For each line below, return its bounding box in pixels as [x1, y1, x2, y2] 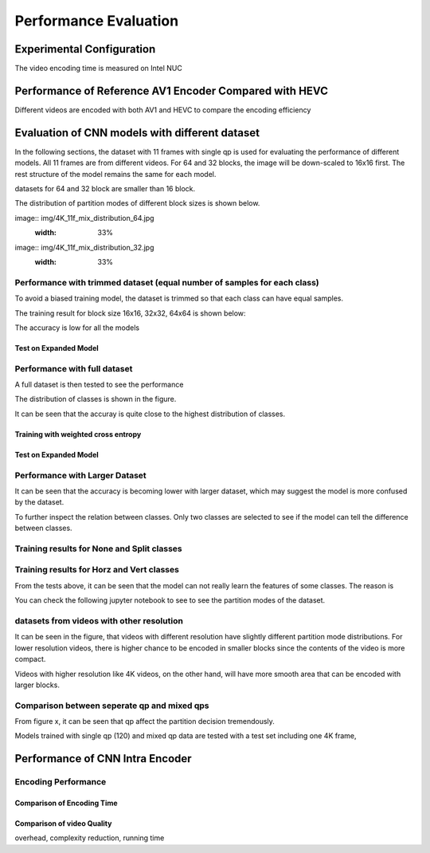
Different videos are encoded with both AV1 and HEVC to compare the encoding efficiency [14, 104, 311, 115]
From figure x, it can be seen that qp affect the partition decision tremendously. [14, 717, 275, 726]
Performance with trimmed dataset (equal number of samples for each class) [14, 277, 319, 288]
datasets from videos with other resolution [14, 615, 183, 627]
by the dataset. [14, 497, 64, 507]
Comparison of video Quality [14, 819, 112, 828]
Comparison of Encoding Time [14, 798, 119, 808]
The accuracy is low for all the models [14, 323, 139, 332]
